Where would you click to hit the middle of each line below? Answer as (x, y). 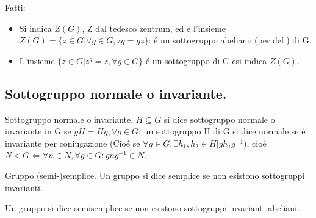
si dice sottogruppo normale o (219, 119)
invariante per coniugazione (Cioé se (73, 143)
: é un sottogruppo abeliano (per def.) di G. (230, 40)
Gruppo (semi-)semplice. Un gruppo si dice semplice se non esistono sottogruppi (155, 175)
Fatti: (15, 7)
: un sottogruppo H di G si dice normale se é (222, 131)
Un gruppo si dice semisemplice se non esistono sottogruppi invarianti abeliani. (152, 208)
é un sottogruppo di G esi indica (206, 60)
